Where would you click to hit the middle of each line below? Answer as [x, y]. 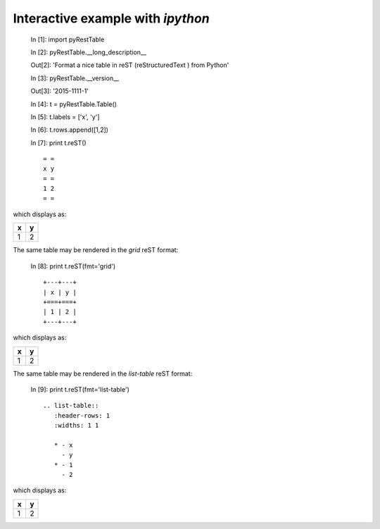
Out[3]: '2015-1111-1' [60, 91]
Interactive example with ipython [112, 18]
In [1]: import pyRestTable [68, 39]
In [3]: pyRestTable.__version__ [75, 78]
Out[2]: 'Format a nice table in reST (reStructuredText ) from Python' [130, 65]
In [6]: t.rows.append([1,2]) [70, 130]
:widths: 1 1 [76, 425]
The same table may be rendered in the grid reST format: [96, 250]
